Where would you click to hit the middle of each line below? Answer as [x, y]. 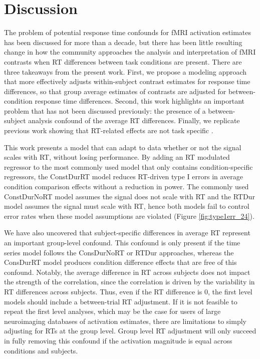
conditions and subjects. [41, 350]
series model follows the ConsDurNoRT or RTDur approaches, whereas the [119, 252]
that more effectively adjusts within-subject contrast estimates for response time [127, 81]
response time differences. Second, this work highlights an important [140, 101]
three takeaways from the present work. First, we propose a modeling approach [125, 71]
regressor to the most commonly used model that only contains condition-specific [128, 166]
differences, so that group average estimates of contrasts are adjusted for [115, 91]
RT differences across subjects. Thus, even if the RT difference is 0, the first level [128, 291]
